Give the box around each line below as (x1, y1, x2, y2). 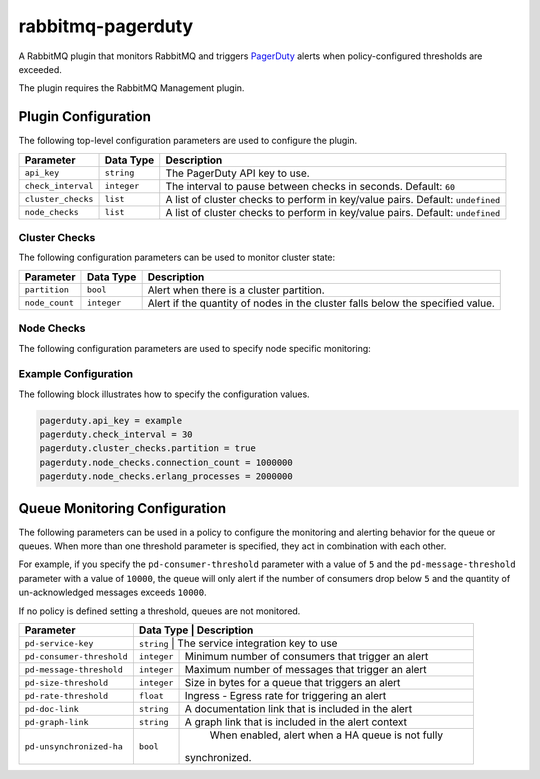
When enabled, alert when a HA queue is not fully (209, 728, 444, 742)
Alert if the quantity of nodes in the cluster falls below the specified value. (147, 296, 495, 310)
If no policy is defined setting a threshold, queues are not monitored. (18, 605, 301, 617)
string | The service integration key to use (138, 636, 338, 650)
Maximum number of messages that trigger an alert (184, 663, 427, 677)
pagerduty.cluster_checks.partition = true (39, 443, 257, 454)
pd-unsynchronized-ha (24, 741, 124, 752)
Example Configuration (18, 367, 134, 381)
